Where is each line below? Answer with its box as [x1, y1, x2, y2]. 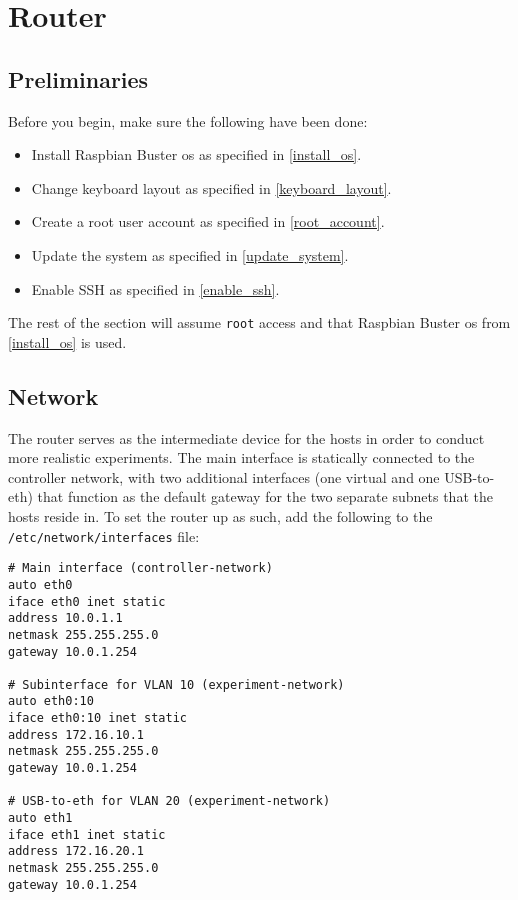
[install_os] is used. [8, 331, 127, 352]
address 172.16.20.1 [8, 844, 145, 859]
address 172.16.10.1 [8, 727, 145, 742]
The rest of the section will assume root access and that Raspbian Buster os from [8, 312, 511, 333]
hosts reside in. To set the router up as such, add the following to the [8, 505, 433, 526]
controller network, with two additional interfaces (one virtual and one [8, 466, 440, 487]
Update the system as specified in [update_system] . [31, 244, 349, 265]
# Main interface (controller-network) [8, 561, 273, 576]
